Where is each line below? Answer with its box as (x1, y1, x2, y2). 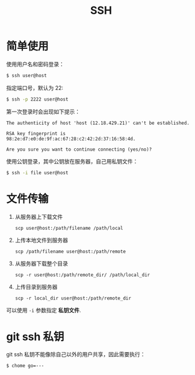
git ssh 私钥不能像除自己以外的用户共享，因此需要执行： (6, 351, 146, 358)
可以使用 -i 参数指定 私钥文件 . (6, 306, 81, 314)
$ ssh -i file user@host (6, 169, 69, 175)
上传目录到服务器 (14, 283, 58, 290)
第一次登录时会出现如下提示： (6, 108, 80, 115)
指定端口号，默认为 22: (6, 84, 64, 91)
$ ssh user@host (6, 72, 47, 78)
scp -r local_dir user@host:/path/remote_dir (14, 295, 131, 301)
